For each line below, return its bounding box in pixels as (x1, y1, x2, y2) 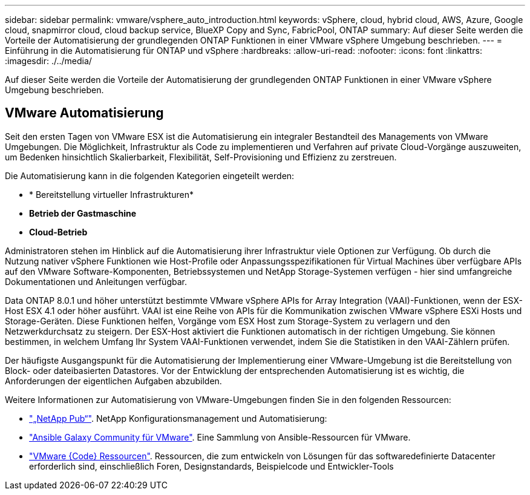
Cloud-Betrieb (29, 226, 88, 237)
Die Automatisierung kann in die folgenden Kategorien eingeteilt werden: (5, 170, 295, 181)
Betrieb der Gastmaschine (29, 208, 137, 218)
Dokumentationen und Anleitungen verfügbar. (5, 276, 187, 287)
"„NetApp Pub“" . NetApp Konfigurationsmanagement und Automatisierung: (29, 413, 327, 424)
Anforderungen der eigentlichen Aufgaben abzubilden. (5, 375, 222, 386)
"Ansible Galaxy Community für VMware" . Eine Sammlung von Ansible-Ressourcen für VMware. (29, 431, 411, 442)
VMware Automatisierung (5, 105, 164, 121)
